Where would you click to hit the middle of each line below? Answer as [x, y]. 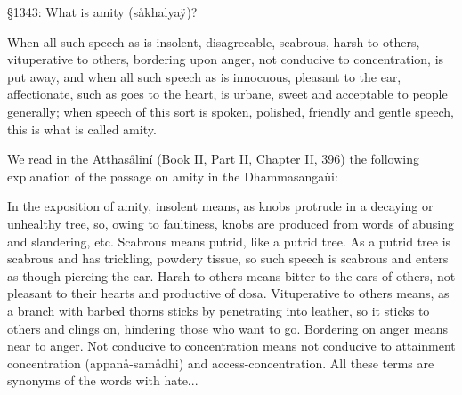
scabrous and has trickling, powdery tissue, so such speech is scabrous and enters [228, 258]
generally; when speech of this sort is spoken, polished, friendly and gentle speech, [231, 111]
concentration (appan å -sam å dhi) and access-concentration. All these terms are [221, 363]
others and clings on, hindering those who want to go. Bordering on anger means [227, 328]
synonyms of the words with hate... [103, 380]
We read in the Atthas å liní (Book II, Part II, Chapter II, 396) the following [214, 159]
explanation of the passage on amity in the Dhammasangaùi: [173, 176]
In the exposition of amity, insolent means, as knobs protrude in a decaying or [220, 206]
